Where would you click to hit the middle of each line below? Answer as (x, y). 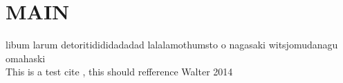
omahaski (26, 58)
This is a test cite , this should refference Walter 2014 (119, 72)
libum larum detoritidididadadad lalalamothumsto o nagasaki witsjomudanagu (172, 45)
